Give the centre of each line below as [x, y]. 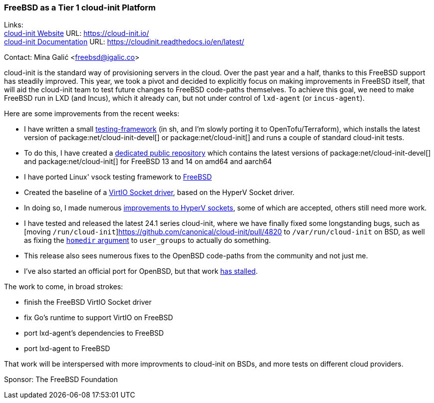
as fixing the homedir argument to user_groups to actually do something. [148, 240]
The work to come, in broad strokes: [64, 287]
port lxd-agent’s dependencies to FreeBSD [94, 333]
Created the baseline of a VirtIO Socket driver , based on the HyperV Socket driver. [159, 193]
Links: [14, 25]
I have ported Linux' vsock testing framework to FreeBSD [118, 177]
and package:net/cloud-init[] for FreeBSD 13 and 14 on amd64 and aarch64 [148, 162]
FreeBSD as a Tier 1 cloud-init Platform [80, 7]
